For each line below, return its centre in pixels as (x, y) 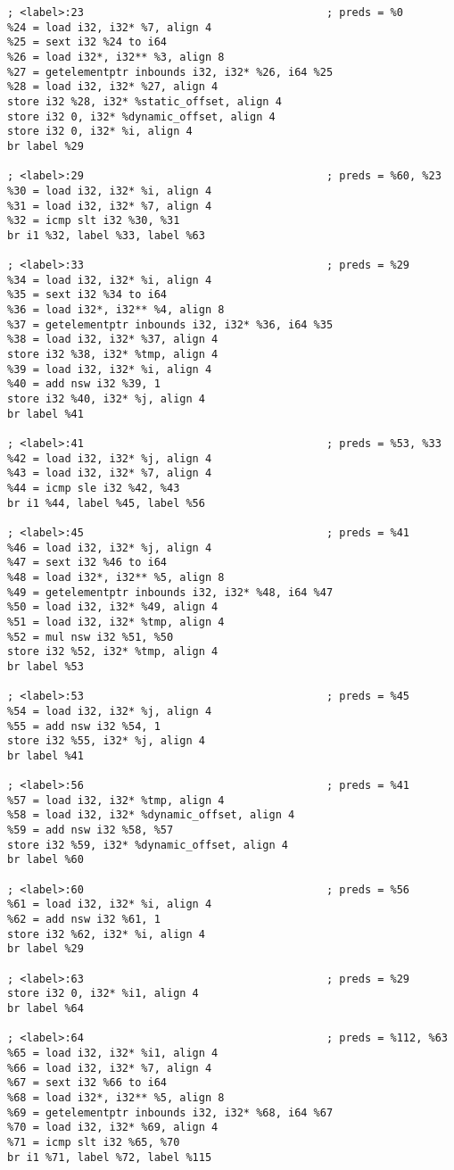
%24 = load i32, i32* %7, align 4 (110, 27)
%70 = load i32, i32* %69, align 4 (113, 1128)
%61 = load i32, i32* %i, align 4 (110, 904)
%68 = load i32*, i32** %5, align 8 (116, 1097)
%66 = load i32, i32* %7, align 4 (110, 1068)
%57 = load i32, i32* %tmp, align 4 (116, 800)
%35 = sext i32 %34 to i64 (87, 295)
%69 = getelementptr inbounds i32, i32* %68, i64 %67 (170, 1112)
